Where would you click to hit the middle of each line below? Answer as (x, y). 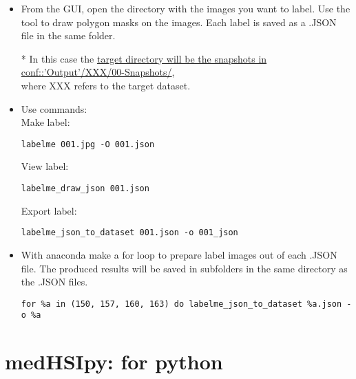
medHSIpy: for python (114, 361)
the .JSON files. (54, 282)
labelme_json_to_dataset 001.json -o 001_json (129, 233)
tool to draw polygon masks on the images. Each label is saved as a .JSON (179, 22)
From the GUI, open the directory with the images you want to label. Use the (186, 8)
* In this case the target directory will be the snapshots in (144, 58)
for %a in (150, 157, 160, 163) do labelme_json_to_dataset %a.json (181, 304)
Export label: (49, 210)
